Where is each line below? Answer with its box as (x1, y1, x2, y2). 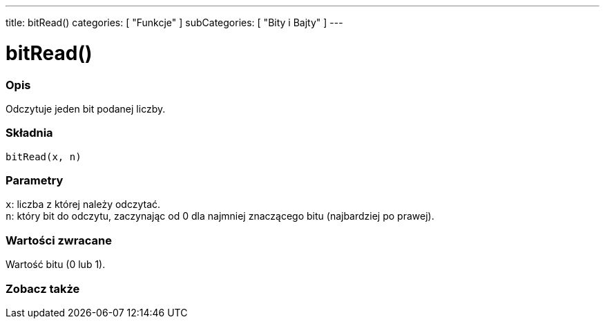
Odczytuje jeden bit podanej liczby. (6, 102, 166, 115)
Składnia (6, 126, 53, 140)
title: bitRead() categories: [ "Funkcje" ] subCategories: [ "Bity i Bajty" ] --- (6, 17, 343, 28)
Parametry (6, 173, 64, 187)
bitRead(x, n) (6, 151, 81, 162)
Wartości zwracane (6, 233, 112, 247)
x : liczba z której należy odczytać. (6, 198, 161, 211)
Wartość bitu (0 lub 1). (6, 258, 106, 271)
